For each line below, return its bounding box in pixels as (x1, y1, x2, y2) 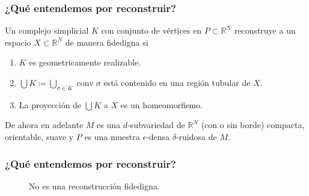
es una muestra (84, 130, 140, 142)
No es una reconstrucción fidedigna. (29, 179, 160, 192)
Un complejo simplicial (5, 24, 89, 37)
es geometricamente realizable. (29, 56, 141, 69)
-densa (146, 130, 170, 142)
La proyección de (19, 98, 82, 111)
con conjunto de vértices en (101, 24, 202, 37)
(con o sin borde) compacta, (201, 118, 305, 131)
